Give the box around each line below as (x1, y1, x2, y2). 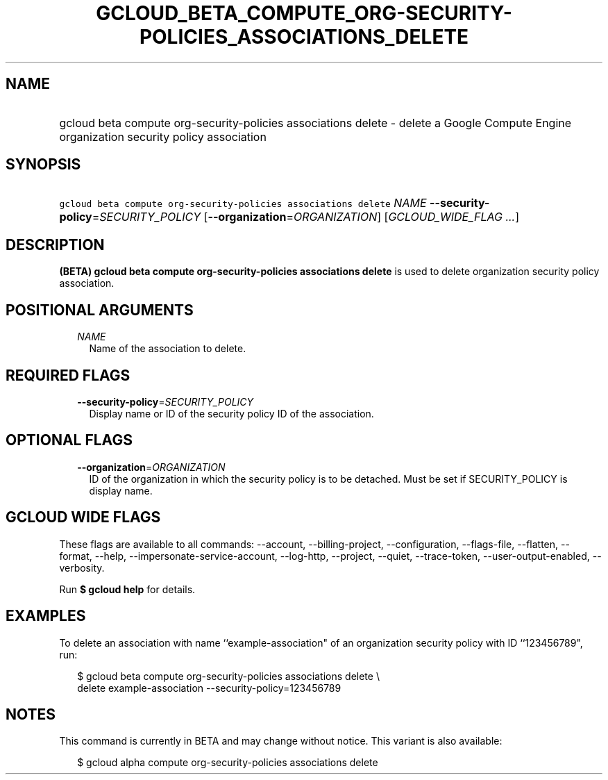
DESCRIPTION (6, 235, 105, 254)
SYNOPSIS (6, 156, 81, 174)
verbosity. (59, 561, 105, 574)
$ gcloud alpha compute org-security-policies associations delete (77, 756, 378, 769)
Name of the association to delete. (89, 342, 246, 355)
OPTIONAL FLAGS (6, 431, 133, 449)
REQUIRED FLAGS (6, 366, 130, 384)
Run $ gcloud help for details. (59, 583, 196, 595)
